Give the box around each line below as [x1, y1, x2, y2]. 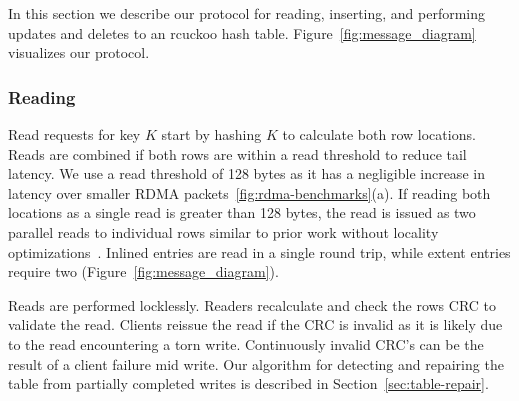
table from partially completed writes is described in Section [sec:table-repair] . [8, 373, 489, 394]
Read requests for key [8, 124, 141, 144]
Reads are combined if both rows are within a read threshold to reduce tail [8, 143, 467, 164]
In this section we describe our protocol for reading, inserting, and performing [8, 3, 486, 23]
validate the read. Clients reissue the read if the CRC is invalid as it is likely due [8, 314, 503, 335]
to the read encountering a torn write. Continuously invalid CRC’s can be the [8, 333, 484, 354]
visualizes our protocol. [8, 42, 150, 63]
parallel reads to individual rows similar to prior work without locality [8, 221, 439, 242]
